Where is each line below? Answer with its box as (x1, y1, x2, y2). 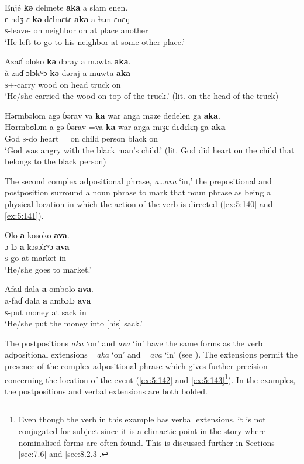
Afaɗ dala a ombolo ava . (5, 283, 94, 295)
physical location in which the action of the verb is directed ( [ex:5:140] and (5, 197, 273, 209)
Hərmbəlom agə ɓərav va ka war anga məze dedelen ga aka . (5, 109, 220, 121)
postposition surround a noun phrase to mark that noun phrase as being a (5, 186, 271, 198)
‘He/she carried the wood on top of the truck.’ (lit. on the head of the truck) (5, 90, 279, 102)
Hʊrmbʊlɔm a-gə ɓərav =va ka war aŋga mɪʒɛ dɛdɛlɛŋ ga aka (5, 121, 226, 133)
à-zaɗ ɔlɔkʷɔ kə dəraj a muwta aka (5, 66, 131, 78)
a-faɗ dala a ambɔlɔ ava (5, 294, 91, 307)
